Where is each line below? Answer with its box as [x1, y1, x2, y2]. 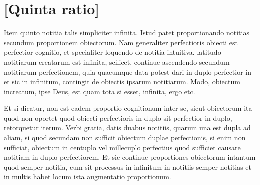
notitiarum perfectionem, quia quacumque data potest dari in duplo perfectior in [4, 66, 252, 77]
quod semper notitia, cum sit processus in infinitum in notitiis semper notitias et [4, 161, 252, 172]
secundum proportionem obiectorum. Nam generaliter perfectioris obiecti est [4, 37, 238, 47]
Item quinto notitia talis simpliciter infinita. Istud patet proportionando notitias [4, 27, 249, 38]
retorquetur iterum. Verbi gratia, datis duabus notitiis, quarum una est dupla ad [4, 122, 251, 133]
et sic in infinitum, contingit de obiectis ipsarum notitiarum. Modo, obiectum [4, 76, 240, 87]
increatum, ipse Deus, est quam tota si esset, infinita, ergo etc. [4, 86, 195, 96]
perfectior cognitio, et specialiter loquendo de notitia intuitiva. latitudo [4, 47, 221, 57]
